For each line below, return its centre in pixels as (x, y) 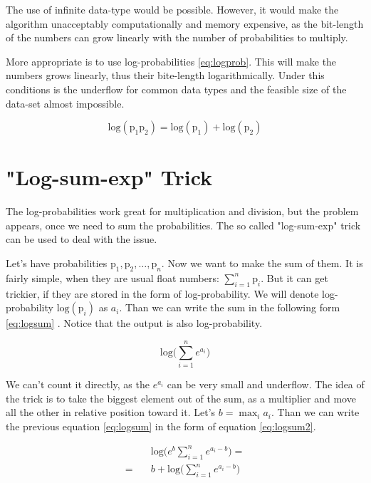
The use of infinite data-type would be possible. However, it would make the (172, 9)
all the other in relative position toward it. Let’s (111, 412)
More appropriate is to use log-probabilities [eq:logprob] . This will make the (171, 61)
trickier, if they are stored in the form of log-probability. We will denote (162, 293)
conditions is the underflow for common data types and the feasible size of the (176, 89)
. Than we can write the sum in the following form (230, 307)
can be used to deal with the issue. (82, 239)
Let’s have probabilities (57, 263)
